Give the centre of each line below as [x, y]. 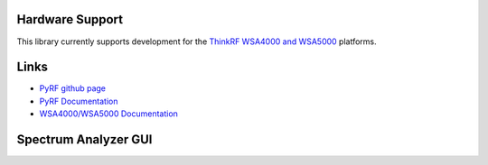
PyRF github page [73, 88]
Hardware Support [70, 19]
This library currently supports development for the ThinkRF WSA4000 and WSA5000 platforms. [197, 41]
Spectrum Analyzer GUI [84, 140]
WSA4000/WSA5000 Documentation [108, 114]
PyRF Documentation [79, 101]
